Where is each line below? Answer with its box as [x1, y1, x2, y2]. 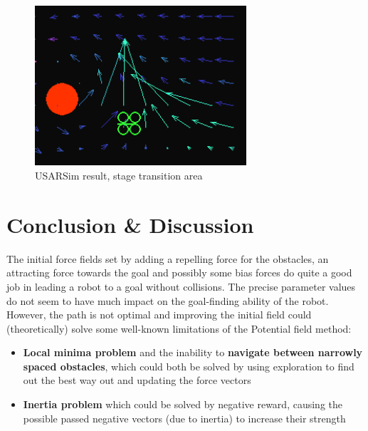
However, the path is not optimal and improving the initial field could [6, 307, 312, 322]
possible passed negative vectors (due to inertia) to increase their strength [23, 410, 346, 425]
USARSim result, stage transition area [35, 168, 203, 182]
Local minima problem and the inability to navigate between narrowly [23, 345, 363, 360]
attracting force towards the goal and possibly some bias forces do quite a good [6, 265, 352, 280]
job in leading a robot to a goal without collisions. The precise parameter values [6, 279, 356, 294]
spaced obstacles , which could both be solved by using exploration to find [23, 358, 354, 373]
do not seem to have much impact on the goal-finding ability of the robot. [6, 293, 329, 308]
